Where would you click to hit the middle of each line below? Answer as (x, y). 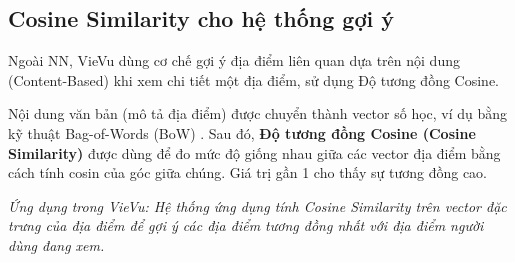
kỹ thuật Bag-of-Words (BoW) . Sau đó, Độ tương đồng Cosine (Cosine (242, 132)
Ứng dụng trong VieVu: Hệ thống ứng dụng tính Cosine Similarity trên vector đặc (257, 205)
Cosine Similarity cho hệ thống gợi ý (201, 18)
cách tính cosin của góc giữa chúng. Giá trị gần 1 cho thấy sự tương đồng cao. (248, 172)
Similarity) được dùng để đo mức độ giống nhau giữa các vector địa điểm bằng (254, 152)
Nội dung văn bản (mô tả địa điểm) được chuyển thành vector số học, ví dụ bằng (258, 113)
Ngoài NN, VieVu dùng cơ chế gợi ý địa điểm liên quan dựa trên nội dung (234, 60)
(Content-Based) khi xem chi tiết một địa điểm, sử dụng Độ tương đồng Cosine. (253, 79)
